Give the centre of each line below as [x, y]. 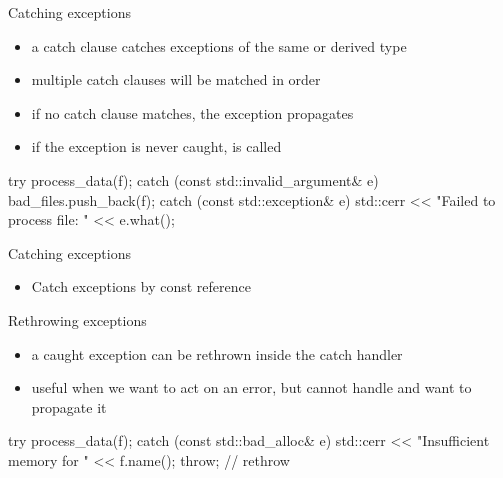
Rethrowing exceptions [77, 319]
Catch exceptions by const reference [141, 286]
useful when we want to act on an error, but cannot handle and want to [251, 387]
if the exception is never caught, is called [156, 146]
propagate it [69, 406]
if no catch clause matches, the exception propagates [192, 112]
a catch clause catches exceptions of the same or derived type [219, 45]
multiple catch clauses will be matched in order [176, 79]
